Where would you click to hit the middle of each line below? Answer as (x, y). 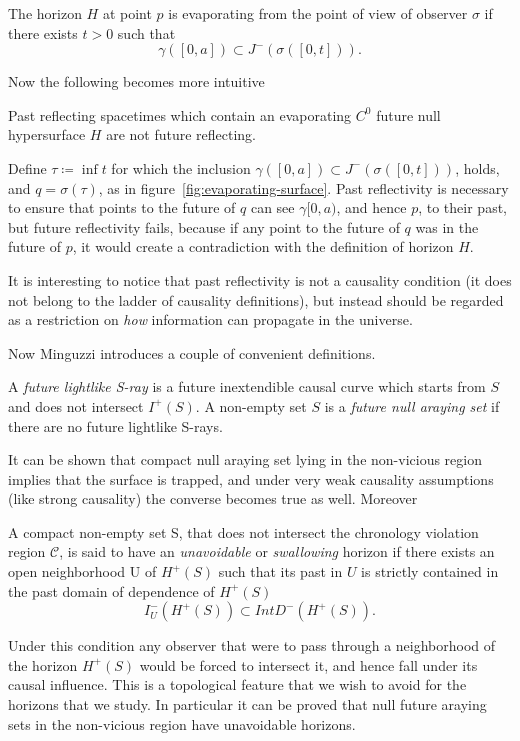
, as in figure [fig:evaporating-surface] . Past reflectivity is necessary (303, 187)
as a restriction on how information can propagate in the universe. (210, 319)
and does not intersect (76, 405)
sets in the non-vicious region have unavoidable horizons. (182, 723)
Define (27, 167)
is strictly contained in (430, 571)
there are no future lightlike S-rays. (115, 425)
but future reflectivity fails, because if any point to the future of (204, 226)
